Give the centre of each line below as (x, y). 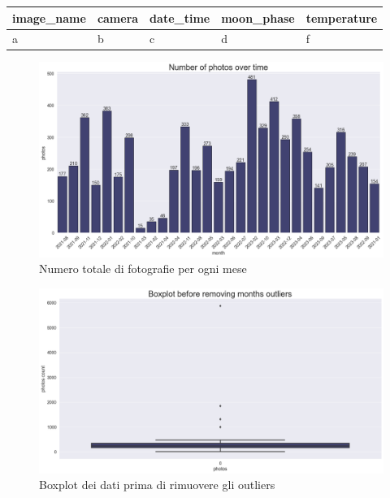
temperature (342, 17)
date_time (180, 17)
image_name (49, 17)
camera (118, 17)
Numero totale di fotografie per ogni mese (143, 268)
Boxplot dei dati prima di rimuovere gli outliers (157, 485)
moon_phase (258, 17)
